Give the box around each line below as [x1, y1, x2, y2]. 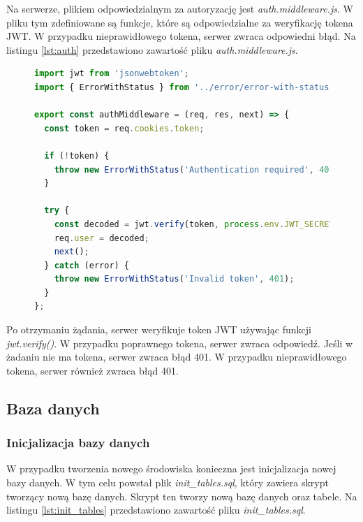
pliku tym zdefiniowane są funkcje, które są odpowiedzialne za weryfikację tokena [6, 15, 353, 29]
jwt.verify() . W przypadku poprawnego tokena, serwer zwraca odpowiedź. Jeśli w [6, 335, 353, 350]
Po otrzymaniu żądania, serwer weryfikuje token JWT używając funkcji [6, 322, 311, 337]
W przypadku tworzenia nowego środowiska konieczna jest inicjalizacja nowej [6, 461, 336, 476]
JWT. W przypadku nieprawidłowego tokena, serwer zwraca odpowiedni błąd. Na [6, 29, 356, 43]
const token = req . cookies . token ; [44, 123, 205, 133]
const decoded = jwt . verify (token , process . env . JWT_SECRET [54, 219, 334, 229]
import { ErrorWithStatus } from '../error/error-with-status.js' [34, 82, 350, 92]
